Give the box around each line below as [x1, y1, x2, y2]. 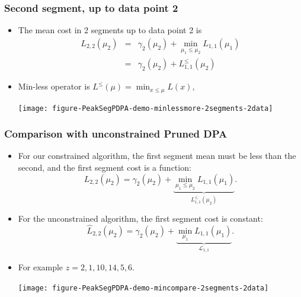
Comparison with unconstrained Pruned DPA [4, 126, 228, 141]
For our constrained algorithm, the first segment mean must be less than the [18, 149, 296, 162]
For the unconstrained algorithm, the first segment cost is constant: [18, 212, 263, 225]
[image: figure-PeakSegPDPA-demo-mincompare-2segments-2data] [18, 283, 269, 292]
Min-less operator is [18, 80, 90, 92]
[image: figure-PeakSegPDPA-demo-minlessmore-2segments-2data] [18, 104, 273, 113]
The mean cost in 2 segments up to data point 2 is [18, 24, 202, 36]
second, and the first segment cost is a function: [18, 161, 191, 173]
